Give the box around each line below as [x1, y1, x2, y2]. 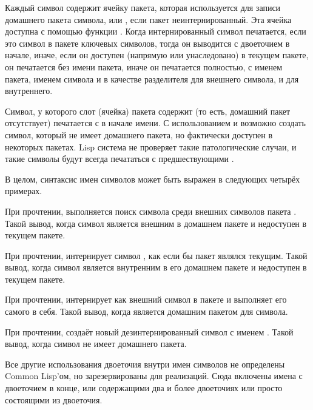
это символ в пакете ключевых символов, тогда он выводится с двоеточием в [5, 36, 290, 49]
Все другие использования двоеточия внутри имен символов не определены [5, 357, 285, 370]
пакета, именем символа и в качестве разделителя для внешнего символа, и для [5, 72, 299, 85]
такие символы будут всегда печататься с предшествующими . [5, 152, 234, 165]
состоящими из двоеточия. [5, 393, 103, 406]
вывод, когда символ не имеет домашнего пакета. [5, 337, 187, 350]
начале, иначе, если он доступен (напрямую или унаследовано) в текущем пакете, [5, 49, 309, 61]
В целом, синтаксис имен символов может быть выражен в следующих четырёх [5, 172, 300, 185]
